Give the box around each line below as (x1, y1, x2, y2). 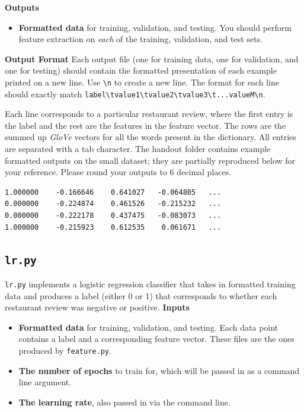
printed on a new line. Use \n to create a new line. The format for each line (5, 75, 279, 88)
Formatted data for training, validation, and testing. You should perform (18, 21, 292, 33)
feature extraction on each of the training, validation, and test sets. (18, 33, 263, 45)
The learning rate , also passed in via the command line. (18, 395, 231, 408)
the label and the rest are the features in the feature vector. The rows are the (5, 119, 286, 131)
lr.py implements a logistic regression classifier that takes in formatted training (5, 278, 296, 290)
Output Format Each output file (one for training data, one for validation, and (5, 52, 299, 65)
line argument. (18, 376, 72, 388)
